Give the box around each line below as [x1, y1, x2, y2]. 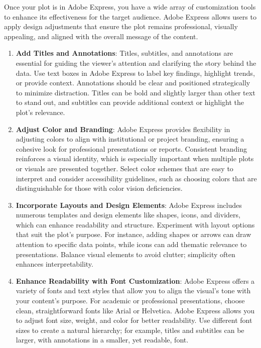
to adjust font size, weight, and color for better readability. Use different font [16, 315, 252, 325]
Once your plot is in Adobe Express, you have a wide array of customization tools [4, 2, 256, 12]
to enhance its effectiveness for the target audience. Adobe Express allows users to [4, 11, 256, 22]
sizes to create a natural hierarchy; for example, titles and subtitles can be [16, 324, 244, 335]
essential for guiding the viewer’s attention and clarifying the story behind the [16, 57, 256, 68]
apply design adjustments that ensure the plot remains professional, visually [4, 21, 238, 32]
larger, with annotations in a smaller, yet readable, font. [16, 334, 189, 345]
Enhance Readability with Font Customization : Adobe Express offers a [16, 275, 255, 286]
